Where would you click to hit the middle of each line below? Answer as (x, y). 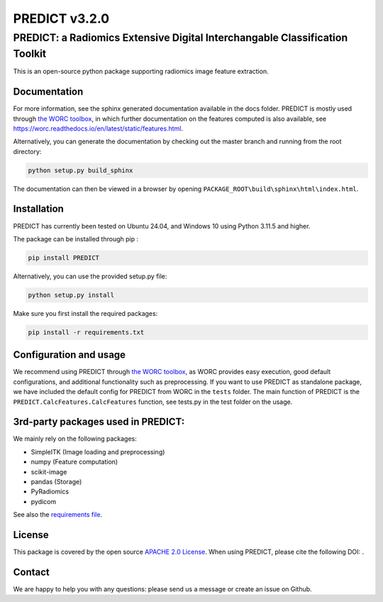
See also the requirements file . (58, 515)
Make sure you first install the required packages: (85, 313)
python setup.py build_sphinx (81, 170)
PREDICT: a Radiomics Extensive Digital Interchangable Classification (181, 38)
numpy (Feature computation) (74, 462)
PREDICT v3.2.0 (61, 18)
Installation (38, 209)
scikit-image (49, 471)
